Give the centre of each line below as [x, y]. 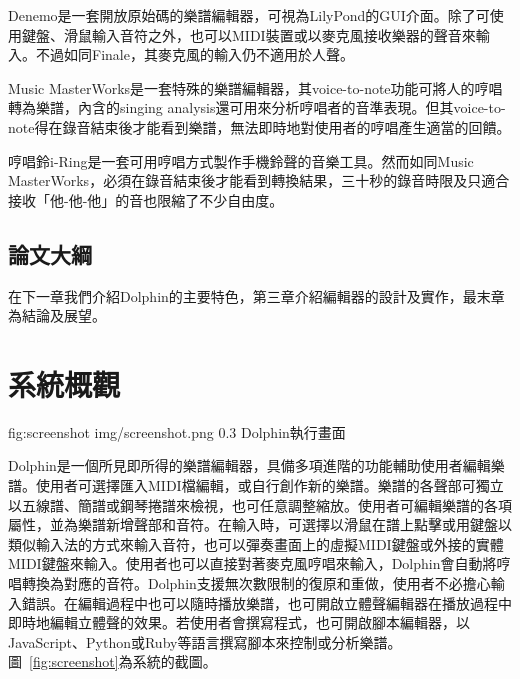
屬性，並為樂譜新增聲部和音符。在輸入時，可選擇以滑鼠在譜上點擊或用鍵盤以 [260, 524]
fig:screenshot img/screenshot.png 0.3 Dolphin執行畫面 [177, 431]
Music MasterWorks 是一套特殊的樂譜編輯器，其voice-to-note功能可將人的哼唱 [255, 87]
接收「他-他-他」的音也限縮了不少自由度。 [146, 199]
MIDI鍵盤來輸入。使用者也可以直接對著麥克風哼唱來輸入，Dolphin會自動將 [252, 563]
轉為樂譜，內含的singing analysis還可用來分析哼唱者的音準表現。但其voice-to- [257, 107]
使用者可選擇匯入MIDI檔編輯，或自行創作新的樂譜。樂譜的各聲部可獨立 [269, 485]
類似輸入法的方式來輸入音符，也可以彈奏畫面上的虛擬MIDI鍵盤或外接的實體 [256, 543]
